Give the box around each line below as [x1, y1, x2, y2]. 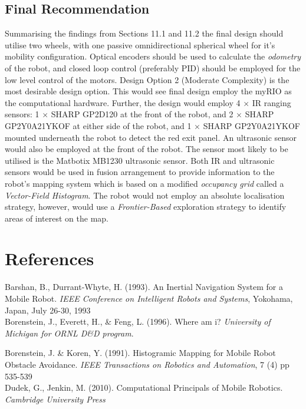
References [5, 246, 94, 271]
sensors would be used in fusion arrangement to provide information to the [5, 166, 275, 178]
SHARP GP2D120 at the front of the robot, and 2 [51, 108, 233, 120]
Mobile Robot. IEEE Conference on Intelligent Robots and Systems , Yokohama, [5, 292, 293, 305]
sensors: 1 [5, 108, 40, 120]
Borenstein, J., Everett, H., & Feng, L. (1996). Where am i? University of [5, 315, 271, 328]
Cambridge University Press [5, 392, 106, 405]
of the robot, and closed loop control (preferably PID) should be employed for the [5, 61, 301, 74]
